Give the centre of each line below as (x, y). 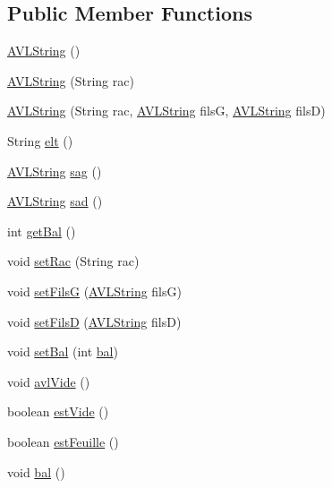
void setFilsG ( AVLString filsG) (94, 291)
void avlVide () (49, 381)
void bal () (36, 471)
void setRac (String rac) (73, 261)
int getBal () (42, 231)
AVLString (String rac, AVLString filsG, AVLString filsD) (166, 111)
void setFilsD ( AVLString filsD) (94, 321)
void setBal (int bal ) (63, 351)
